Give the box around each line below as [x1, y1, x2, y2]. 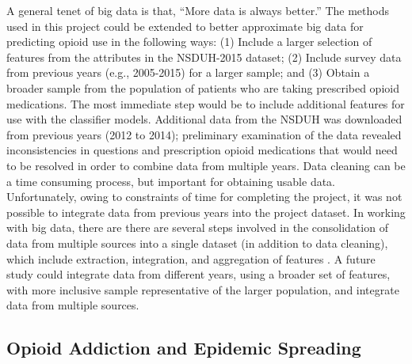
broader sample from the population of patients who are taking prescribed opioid [6, 79, 399, 96]
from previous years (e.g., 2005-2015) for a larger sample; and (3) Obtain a [6, 64, 370, 81]
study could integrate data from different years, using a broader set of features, [6, 266, 391, 282]
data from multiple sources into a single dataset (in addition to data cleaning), [6, 234, 388, 251]
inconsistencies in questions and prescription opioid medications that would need [6, 142, 398, 158]
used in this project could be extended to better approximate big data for [6, 17, 364, 34]
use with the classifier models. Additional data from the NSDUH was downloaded [6, 111, 402, 127]
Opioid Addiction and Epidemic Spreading [6, 336, 361, 360]
